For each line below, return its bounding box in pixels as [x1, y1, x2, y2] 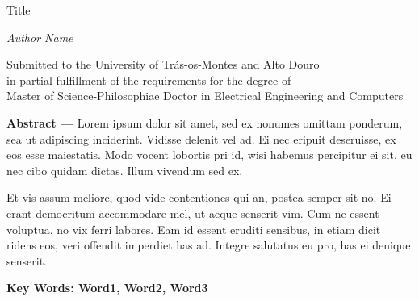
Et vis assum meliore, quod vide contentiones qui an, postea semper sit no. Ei [6, 189, 392, 206]
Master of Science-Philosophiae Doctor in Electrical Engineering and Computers [6, 87, 404, 104]
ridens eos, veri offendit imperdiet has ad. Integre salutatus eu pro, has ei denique [6, 236, 411, 253]
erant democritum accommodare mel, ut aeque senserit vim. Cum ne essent [6, 204, 379, 221]
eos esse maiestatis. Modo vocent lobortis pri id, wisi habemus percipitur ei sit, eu [6, 146, 413, 163]
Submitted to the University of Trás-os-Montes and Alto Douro [6, 56, 320, 73]
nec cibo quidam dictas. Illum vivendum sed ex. [6, 161, 243, 178]
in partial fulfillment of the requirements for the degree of [6, 71, 291, 88]
